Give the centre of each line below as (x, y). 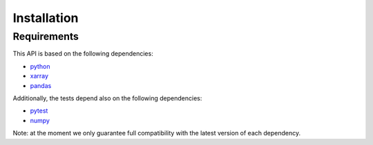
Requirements (46, 36)
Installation (46, 18)
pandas (41, 85)
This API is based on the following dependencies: (83, 54)
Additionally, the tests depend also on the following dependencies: (107, 98)
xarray (39, 76)
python (40, 66)
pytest (39, 111)
